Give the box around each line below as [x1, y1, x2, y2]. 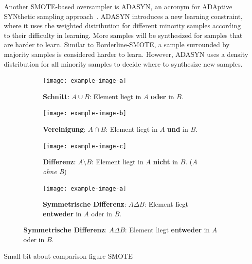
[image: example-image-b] [43, 110, 126, 117]
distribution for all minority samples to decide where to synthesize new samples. [4, 58, 243, 69]
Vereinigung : [43, 124, 86, 134]
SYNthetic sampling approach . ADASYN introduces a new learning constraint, [4, 11, 243, 21]
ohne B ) [43, 166, 67, 176]
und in [167, 124, 188, 134]
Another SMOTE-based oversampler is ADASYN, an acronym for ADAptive [4, 1, 233, 11]
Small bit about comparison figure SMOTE [4, 250, 133, 261]
